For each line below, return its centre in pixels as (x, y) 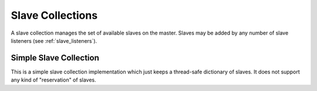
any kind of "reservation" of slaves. (53, 80)
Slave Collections (54, 15)
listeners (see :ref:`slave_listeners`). (54, 41)
